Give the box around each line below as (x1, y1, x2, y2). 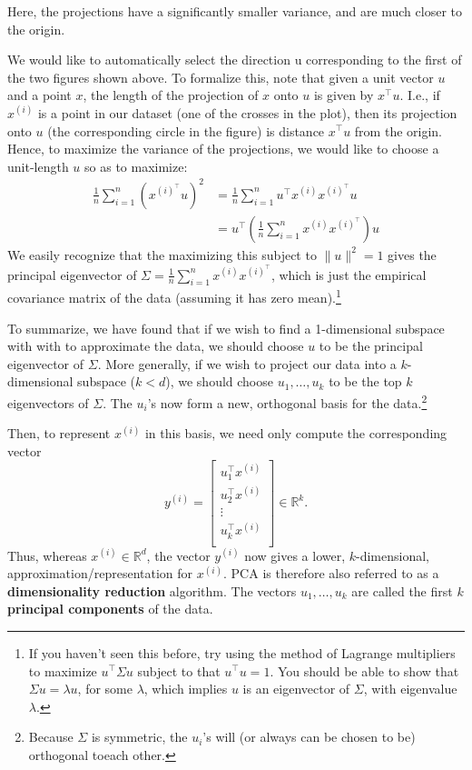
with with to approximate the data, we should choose (7, 336, 304, 355)
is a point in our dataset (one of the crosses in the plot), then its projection (37, 103, 457, 122)
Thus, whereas (7, 545, 87, 565)
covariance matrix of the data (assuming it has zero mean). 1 (7, 285, 341, 307)
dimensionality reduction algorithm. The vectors (7, 581, 297, 600)
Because (28, 727, 74, 746)
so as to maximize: (84, 156, 188, 175)
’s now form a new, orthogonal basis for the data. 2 (147, 390, 428, 412)
